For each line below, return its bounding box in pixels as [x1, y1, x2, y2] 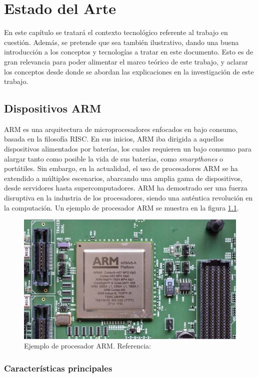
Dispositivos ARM [4, 100, 101, 116]
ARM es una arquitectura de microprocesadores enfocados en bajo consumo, [4, 123, 238, 134]
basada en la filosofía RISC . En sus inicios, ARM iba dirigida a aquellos [4, 133, 224, 144]
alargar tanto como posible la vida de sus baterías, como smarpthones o [4, 153, 223, 163]
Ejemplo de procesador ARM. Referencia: [24, 340, 151, 351]
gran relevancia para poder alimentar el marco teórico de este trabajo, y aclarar [4, 56, 248, 66]
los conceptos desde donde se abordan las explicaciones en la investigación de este [4, 66, 254, 76]
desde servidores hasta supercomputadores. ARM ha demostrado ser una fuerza [4, 182, 247, 193]
